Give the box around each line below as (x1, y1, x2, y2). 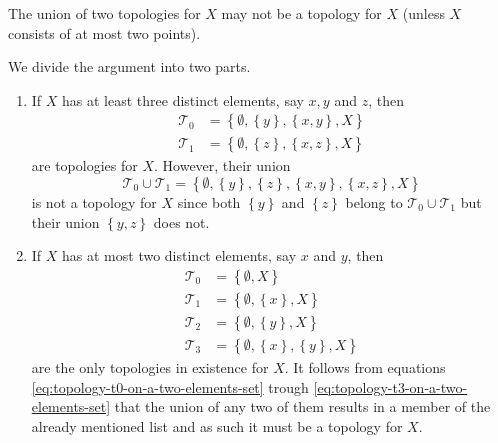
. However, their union (154, 155, 291, 176)
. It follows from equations (284, 356, 446, 377)
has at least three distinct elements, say (62, 89, 304, 110)
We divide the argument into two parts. (8, 56, 251, 77)
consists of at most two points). (8, 22, 201, 43)
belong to (345, 192, 403, 213)
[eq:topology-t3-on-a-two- (313, 376, 468, 397)
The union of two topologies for (8, 3, 201, 23)
